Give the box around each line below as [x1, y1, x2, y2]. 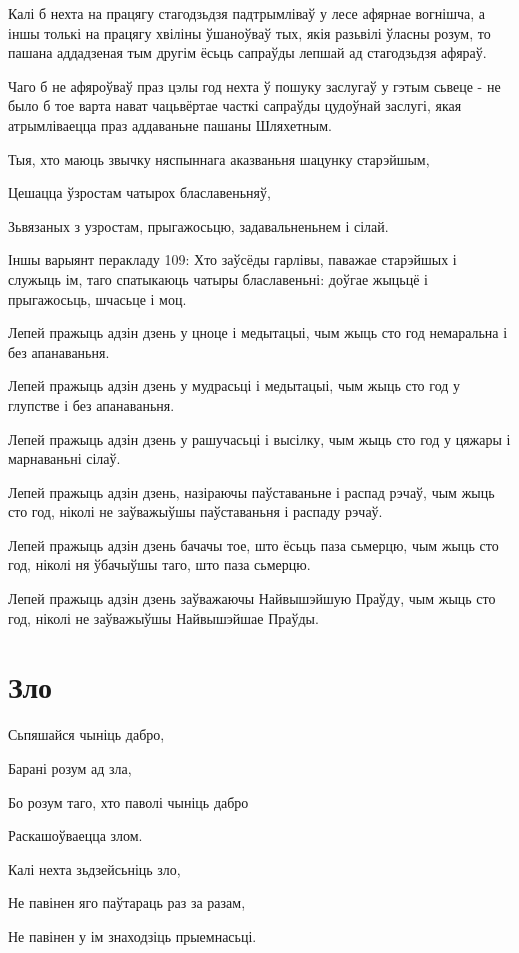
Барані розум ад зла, [8, 757, 132, 778]
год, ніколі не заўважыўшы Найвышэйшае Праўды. [8, 607, 319, 628]
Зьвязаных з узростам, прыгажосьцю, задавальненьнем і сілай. [8, 215, 389, 236]
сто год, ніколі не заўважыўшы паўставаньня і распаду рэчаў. [8, 501, 383, 522]
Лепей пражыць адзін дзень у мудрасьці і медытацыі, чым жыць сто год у [8, 375, 461, 396]
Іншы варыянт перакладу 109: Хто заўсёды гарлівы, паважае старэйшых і [8, 249, 457, 270]
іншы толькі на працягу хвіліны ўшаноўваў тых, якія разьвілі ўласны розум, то [8, 22, 491, 43]
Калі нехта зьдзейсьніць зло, [8, 858, 181, 879]
